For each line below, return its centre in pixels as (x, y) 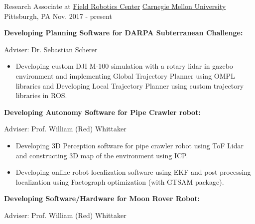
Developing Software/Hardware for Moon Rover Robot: (102, 198)
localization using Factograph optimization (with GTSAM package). (120, 181)
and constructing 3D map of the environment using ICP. (102, 155)
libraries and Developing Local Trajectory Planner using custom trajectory (130, 85)
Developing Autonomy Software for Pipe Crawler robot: (102, 112)
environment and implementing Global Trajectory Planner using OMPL (125, 75)
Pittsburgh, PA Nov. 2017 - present (58, 16)
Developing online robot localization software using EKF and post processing (133, 172)
